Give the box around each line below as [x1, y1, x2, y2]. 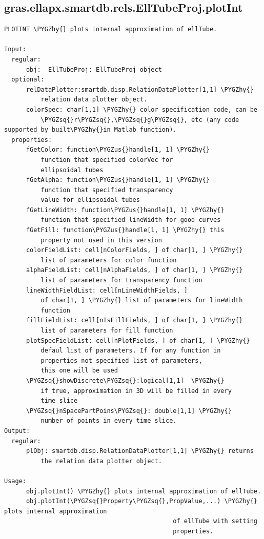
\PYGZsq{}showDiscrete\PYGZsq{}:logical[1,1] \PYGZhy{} [26, 377, 225, 384]
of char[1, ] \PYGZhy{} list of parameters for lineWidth [40, 297, 243, 304]
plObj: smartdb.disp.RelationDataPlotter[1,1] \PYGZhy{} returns [26, 447, 254, 455]
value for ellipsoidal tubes [40, 196, 140, 204]
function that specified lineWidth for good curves [40, 216, 221, 224]
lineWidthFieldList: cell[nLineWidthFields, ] [26, 286, 188, 294]
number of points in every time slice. [40, 417, 177, 425]
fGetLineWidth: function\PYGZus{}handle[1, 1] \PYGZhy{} [26, 206, 225, 214]
